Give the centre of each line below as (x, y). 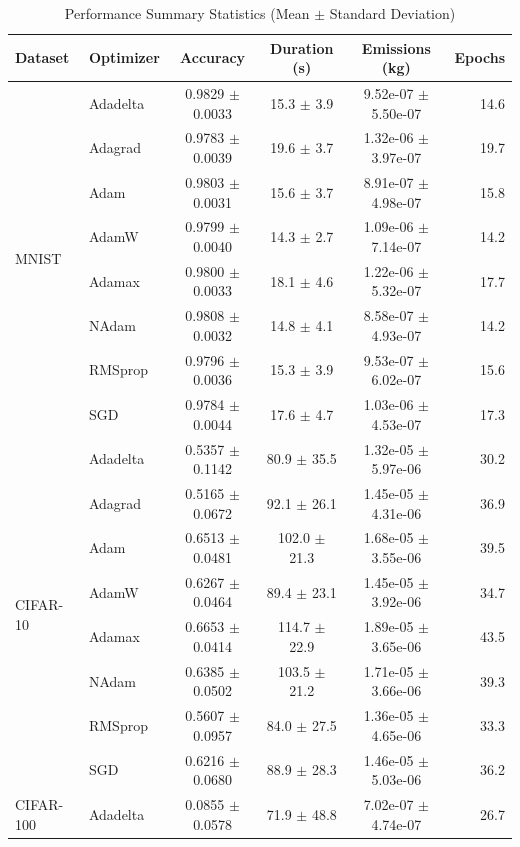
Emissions (396, 47)
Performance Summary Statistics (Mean (187, 13)
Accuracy (213, 57)
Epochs (479, 57)
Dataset (42, 57)
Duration (302, 47)
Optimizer (124, 57)
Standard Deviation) (392, 13)
